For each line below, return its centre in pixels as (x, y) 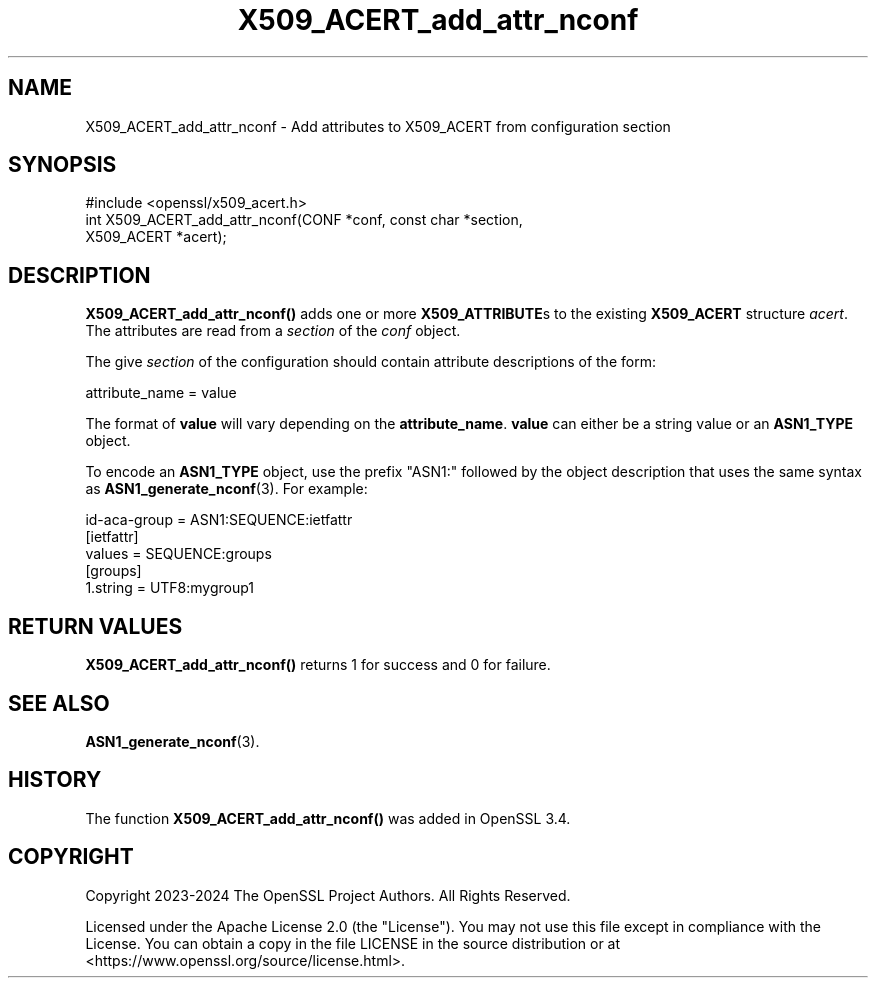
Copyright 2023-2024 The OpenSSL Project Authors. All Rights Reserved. (328, 895)
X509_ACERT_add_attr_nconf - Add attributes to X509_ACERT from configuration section (378, 126)
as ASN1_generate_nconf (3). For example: (226, 489)
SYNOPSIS (62, 165)
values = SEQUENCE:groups (178, 554)
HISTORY (55, 780)
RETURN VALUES (95, 626)
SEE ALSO (59, 703)
